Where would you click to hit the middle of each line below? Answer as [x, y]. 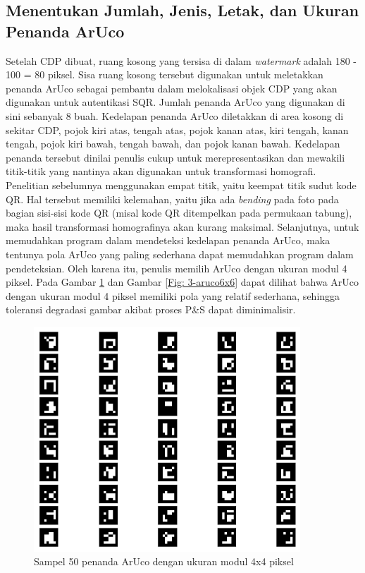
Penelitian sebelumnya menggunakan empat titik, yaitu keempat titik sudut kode [181, 185]
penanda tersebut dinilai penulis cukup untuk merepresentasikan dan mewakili [175, 157]
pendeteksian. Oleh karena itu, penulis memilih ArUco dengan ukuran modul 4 [177, 268]
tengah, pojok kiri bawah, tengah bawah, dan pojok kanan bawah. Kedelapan [173, 144]
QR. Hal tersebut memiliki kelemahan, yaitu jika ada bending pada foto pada [172, 199]
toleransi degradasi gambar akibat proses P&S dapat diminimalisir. [151, 309]
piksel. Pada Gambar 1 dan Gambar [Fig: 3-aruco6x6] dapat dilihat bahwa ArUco [182, 282]
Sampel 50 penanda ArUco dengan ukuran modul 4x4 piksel [164, 561]
